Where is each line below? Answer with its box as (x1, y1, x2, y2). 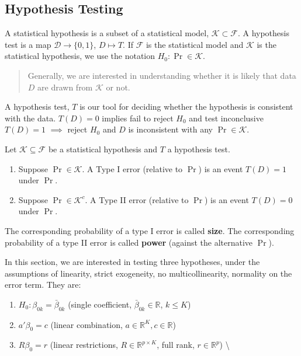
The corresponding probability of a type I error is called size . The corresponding (5, 224, 295, 236)
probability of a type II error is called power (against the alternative (5, 236, 253, 248)
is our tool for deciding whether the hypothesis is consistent (79, 100, 293, 113)
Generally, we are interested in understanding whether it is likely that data (27, 69, 296, 81)
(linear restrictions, (50, 338, 118, 351)
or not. (106, 81, 130, 93)
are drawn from (37, 81, 93, 93)
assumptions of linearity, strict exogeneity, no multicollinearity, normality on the (5, 267, 292, 279)
